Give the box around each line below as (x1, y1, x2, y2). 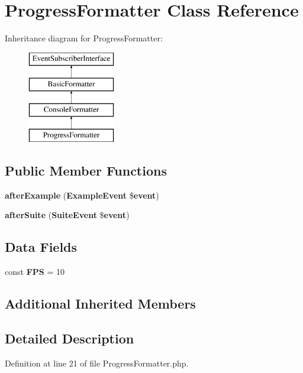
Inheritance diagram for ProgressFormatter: (5, 32, 163, 44)
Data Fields (5, 238, 78, 256)
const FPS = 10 (5, 265, 65, 278)
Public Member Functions (5, 161, 167, 179)
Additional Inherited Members (5, 294, 196, 313)
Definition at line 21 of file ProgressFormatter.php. (5, 356, 189, 369)
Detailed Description (5, 329, 134, 347)
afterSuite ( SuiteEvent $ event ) (5, 209, 130, 221)
